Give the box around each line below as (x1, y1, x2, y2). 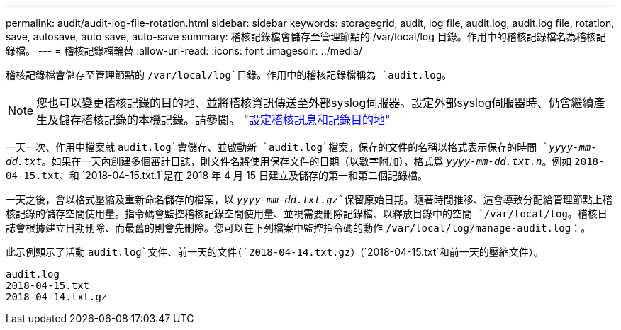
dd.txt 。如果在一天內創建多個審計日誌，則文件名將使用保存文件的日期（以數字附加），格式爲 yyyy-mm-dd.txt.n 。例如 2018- (6, 155, 605, 167)
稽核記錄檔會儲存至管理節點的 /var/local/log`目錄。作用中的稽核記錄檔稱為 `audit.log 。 (6, 69, 452, 81)
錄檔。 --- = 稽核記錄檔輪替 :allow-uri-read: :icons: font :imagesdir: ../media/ (6, 45, 363, 57)
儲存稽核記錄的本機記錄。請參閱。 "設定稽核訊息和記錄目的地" (59, 113, 391, 127)
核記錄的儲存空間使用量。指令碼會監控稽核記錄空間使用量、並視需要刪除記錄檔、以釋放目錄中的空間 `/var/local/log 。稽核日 (6, 207, 608, 220)
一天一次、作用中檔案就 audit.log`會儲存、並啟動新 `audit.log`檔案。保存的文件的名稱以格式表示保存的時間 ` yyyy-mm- (6, 141, 597, 153)
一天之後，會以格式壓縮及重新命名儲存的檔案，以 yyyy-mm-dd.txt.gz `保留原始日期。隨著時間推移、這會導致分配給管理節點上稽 (6, 193, 612, 205)
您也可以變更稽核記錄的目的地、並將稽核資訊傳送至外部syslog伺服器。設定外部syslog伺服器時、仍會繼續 (36, 96, 594, 110)
